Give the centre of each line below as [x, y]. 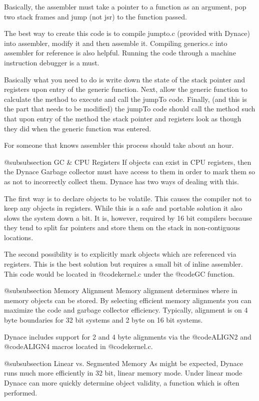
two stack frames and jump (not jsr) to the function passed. [96, 16]
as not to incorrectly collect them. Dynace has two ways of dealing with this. [121, 181]
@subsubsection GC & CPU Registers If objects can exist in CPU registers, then [128, 162]
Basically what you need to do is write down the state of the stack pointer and [124, 79]
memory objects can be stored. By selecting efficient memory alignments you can [128, 300]
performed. [21, 392]
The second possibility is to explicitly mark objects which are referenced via [120, 254]
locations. [19, 237]
